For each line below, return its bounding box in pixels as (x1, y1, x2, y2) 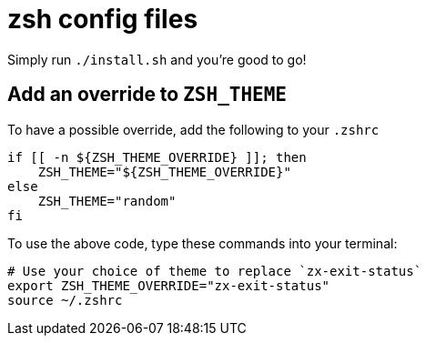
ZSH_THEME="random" (37, 193, 177, 208)
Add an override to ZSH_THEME (7, 83, 288, 106)
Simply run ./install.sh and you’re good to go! (7, 51, 307, 67)
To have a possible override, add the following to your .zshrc (7, 121, 380, 137)
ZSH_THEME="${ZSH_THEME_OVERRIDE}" (37, 164, 291, 179)
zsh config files (7, 4, 198, 35)
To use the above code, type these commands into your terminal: (7, 235, 398, 251)
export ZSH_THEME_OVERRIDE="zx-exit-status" (7, 277, 330, 293)
